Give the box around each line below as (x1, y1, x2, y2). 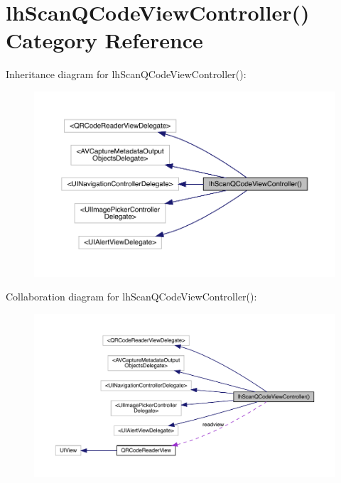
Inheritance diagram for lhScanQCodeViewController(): (6, 67, 247, 82)
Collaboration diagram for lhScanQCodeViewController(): (6, 289, 257, 304)
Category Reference (6, 26, 203, 55)
